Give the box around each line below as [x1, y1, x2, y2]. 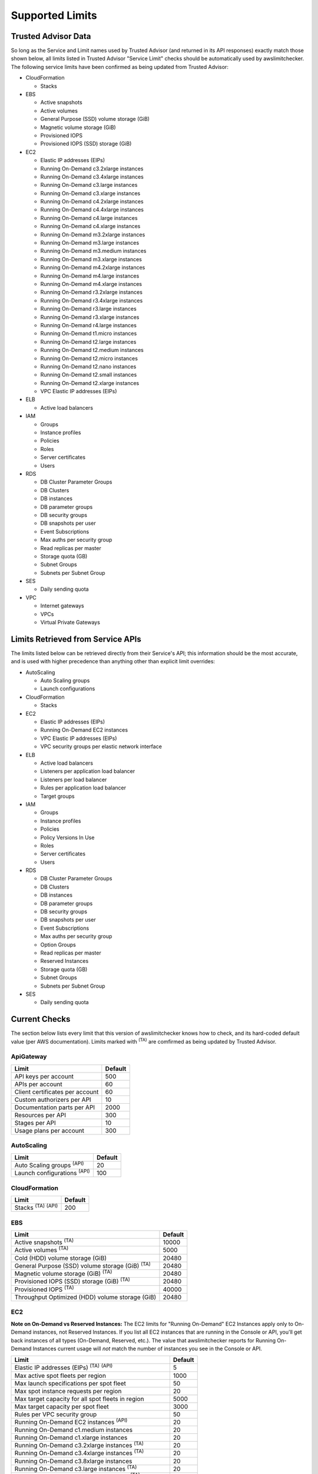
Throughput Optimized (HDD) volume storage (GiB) [14, 1293, 157, 1301]
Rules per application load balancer [40, 784, 127, 791]
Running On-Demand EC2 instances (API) [14, 1417, 128, 1426]
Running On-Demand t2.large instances [40, 338, 137, 345]
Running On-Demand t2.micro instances [40, 354, 138, 362]
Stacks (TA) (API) [14, 1202, 58, 1212]
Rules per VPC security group [14, 1410, 97, 1418]
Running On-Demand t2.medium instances [40, 347, 144, 354]
